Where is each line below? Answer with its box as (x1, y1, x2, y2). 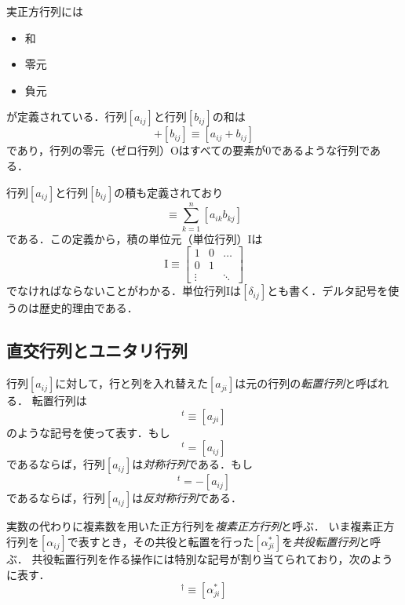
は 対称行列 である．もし (132, 456, 254, 472)
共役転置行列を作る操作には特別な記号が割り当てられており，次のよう (31, 550, 393, 567)
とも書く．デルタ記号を (267, 282, 389, 299)
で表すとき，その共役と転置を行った (67, 533, 254, 549)
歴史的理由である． (38, 300, 138, 316)
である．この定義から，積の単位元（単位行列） (6, 230, 248, 246)
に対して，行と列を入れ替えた (55, 375, 208, 392)
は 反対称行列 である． (132, 490, 243, 506)
